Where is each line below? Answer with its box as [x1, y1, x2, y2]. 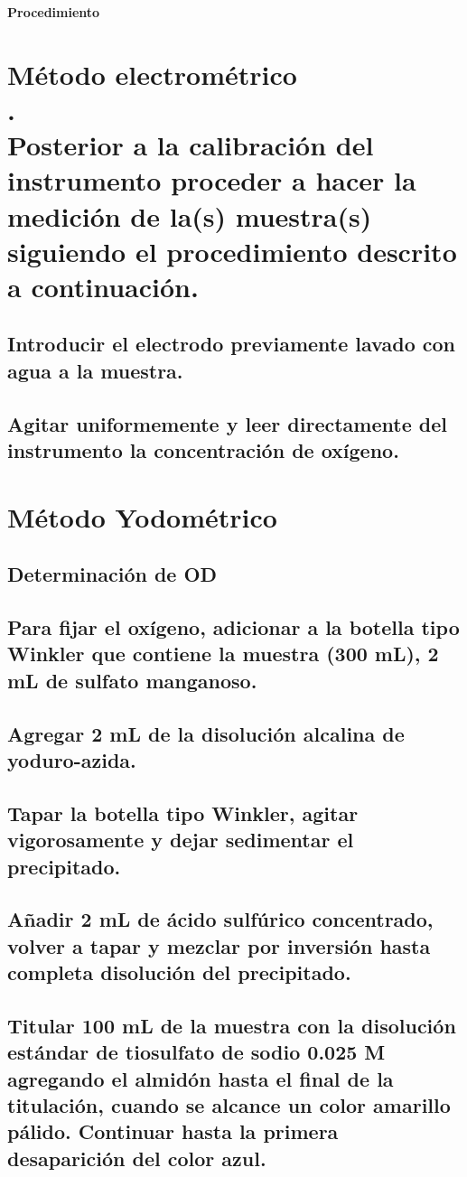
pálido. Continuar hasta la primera [7, 1117, 339, 1145]
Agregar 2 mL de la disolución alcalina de [7, 719, 405, 747]
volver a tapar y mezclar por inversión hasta [7, 931, 431, 959]
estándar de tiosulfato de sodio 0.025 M [7, 1038, 386, 1066]
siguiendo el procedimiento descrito [7, 232, 457, 269]
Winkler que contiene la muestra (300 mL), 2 [7, 640, 439, 668]
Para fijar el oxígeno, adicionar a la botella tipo [7, 612, 460, 640]
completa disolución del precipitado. [7, 958, 351, 986]
